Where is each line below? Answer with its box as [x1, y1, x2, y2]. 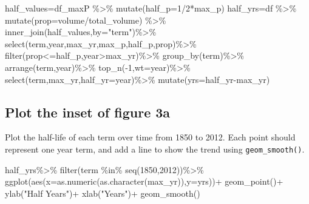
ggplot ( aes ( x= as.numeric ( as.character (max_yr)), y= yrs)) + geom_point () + [5, 175, 284, 188]
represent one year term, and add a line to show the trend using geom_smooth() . [5, 142, 305, 155]
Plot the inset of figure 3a [5, 102, 171, 121]
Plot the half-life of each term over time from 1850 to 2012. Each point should [5, 131, 296, 143]
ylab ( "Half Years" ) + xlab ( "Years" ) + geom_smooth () [5, 186, 200, 199]
